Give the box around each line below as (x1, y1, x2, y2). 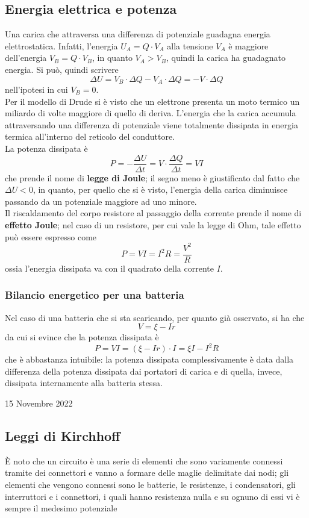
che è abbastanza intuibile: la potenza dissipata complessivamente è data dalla (5, 353, 294, 366)
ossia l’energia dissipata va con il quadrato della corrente (5, 261, 214, 274)
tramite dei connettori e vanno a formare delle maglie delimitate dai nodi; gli (5, 466, 289, 479)
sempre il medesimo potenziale (5, 502, 117, 514)
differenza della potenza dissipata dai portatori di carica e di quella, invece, (5, 364, 282, 377)
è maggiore (228, 39, 269, 52)
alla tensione (167, 39, 213, 52)
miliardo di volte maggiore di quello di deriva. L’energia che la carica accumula (5, 107, 296, 119)
